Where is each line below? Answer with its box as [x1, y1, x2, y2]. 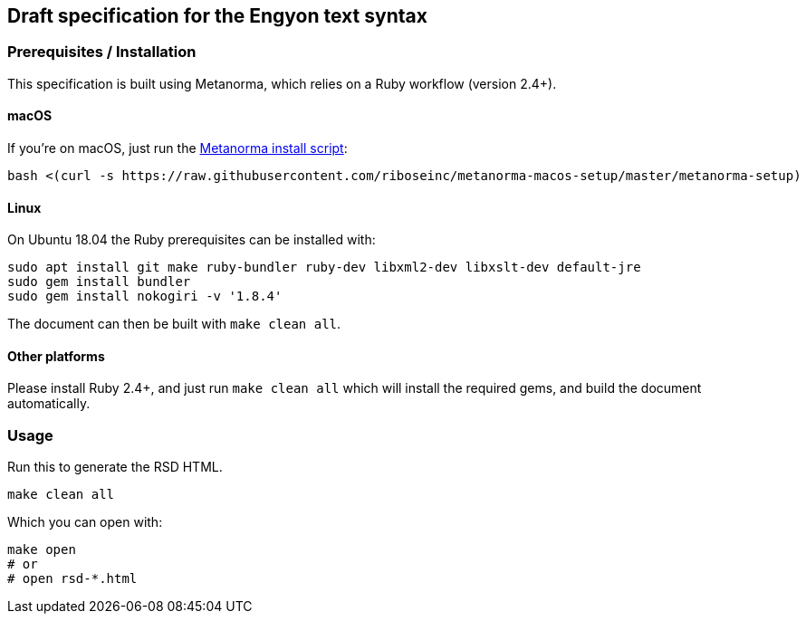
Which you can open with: [7, 514, 163, 530]
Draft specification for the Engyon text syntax [7, 5, 427, 27]
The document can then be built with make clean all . [7, 316, 341, 332]
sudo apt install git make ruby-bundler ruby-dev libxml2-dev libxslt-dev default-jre [7, 260, 641, 275]
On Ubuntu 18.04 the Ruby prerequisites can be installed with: [7, 232, 376, 248]
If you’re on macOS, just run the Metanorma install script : [7, 140, 348, 157]
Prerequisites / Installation [7, 43, 197, 62]
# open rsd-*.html [7, 571, 138, 587]
